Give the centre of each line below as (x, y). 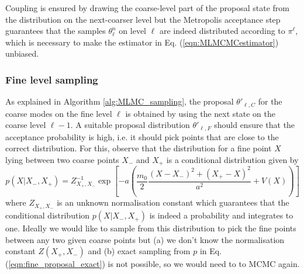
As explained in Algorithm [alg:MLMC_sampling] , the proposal (120, 101)
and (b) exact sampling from (139, 251)
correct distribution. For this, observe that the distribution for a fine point (139, 148)
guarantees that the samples (56, 31)
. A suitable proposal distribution (130, 125)
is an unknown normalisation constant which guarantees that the (173, 202)
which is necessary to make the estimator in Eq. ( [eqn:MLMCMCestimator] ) (142, 42)
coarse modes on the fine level (59, 113)
